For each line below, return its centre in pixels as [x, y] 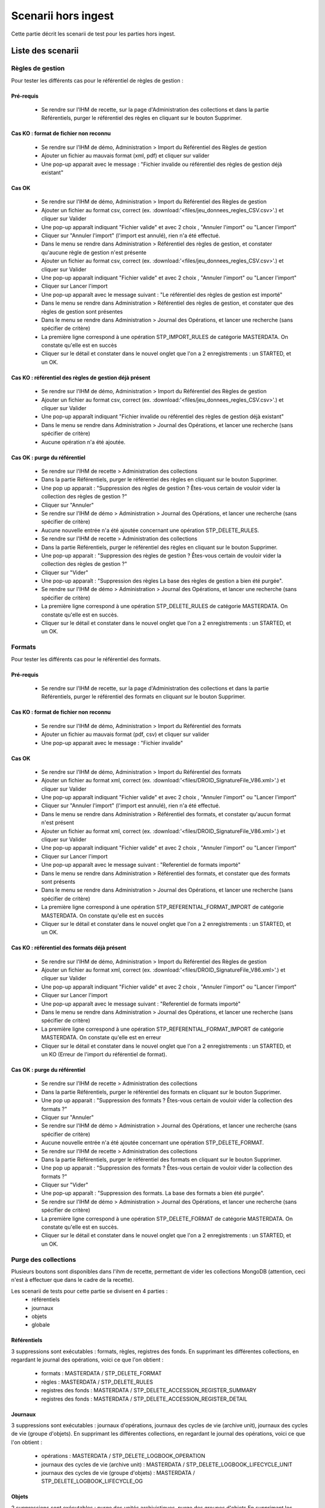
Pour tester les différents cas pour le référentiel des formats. [86, 659]
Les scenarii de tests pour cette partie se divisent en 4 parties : [89, 1291]
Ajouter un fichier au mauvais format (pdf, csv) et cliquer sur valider [125, 734]
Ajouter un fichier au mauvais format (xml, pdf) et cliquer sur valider [125, 156]
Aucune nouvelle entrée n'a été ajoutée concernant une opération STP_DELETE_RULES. [150, 530]
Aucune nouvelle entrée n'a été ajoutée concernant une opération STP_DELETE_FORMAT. [153, 1142]
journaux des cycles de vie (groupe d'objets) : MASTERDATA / [118, 1472]
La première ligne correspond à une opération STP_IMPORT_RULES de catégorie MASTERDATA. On [165, 337]
